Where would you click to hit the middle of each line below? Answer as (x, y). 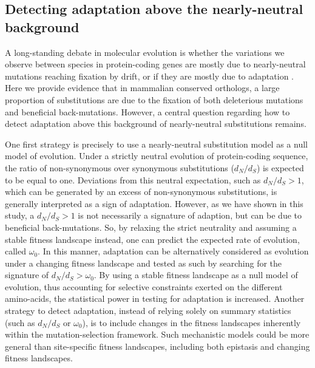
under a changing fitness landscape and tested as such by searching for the (144, 263)
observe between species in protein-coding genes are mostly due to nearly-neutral (155, 64)
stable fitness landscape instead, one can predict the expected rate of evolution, (152, 239)
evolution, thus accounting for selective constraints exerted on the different (144, 286)
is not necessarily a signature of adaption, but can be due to (190, 215)
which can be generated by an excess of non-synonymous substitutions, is (141, 192)
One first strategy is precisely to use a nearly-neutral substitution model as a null (156, 144)
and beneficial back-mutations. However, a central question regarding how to (147, 111)
